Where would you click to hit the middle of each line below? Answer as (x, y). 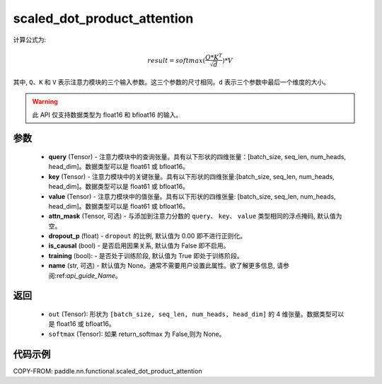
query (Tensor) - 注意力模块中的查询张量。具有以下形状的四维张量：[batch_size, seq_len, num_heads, (197, 156)
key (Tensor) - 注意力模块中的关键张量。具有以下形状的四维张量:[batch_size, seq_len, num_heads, (192, 176)
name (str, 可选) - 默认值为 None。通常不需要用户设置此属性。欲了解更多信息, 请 (166, 266)
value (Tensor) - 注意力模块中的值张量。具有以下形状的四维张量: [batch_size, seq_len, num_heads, (192, 196)
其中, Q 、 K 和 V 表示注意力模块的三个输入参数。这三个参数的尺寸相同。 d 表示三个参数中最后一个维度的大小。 (172, 82)
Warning (45, 102)
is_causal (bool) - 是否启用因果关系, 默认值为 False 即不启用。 (139, 246)
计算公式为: (30, 40)
